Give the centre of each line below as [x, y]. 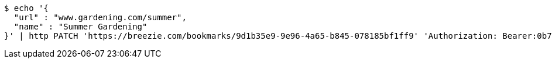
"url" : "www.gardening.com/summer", [100, 17]
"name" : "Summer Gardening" [80, 27]
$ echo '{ [26, 8]
